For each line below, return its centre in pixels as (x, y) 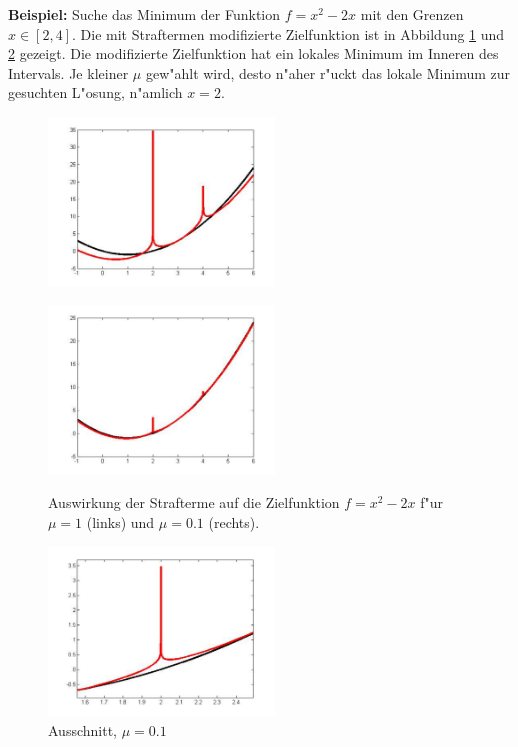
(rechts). (234, 522)
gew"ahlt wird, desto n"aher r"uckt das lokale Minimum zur (327, 72)
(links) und (120, 522)
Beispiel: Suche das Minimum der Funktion (144, 14)
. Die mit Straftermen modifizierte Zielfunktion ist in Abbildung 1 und (288, 33)
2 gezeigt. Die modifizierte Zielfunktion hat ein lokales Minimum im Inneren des (253, 53)
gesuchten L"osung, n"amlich (95, 92)
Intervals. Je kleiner (68, 72)
